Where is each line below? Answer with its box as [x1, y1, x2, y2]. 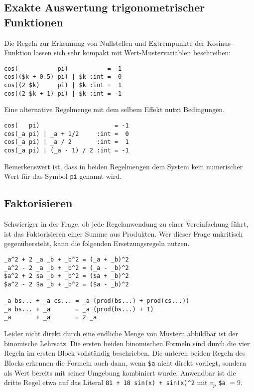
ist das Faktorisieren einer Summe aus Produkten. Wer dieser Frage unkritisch [4, 228, 243, 239]
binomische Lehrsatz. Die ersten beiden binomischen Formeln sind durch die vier [4, 338, 250, 348]
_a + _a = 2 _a [4, 314, 97, 321]
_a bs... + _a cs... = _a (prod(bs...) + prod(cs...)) [4, 297, 190, 305]
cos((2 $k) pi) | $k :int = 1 [4, 82, 122, 89]
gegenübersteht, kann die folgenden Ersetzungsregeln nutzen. [4, 238, 190, 249]
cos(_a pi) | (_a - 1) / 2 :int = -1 [4, 146, 129, 154]
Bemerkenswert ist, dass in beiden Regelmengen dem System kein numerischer [4, 161, 243, 171]
